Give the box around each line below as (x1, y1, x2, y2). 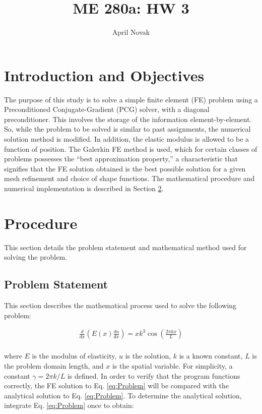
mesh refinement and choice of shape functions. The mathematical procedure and (4, 173, 255, 184)
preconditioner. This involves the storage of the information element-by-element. (4, 113, 252, 124)
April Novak (112, 27, 150, 37)
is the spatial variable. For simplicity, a (112, 360, 233, 371)
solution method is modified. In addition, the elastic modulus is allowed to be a (4, 134, 249, 144)
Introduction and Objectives (4, 65, 205, 85)
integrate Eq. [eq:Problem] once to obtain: (4, 400, 134, 410)
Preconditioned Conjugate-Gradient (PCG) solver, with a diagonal (4, 104, 210, 114)
